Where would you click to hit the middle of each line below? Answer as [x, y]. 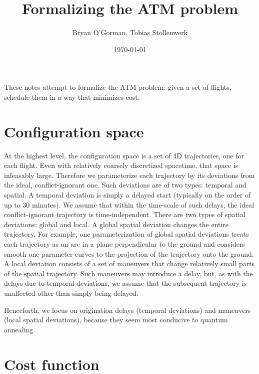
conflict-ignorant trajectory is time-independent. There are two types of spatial [125, 214]
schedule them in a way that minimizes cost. [72, 97]
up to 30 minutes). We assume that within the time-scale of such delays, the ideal [129, 204]
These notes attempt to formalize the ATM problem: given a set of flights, [118, 87]
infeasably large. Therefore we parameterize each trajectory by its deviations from [129, 175]
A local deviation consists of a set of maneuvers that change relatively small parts [129, 263]
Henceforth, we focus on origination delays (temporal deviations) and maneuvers [127, 310]
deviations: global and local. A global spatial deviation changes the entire [116, 224]
